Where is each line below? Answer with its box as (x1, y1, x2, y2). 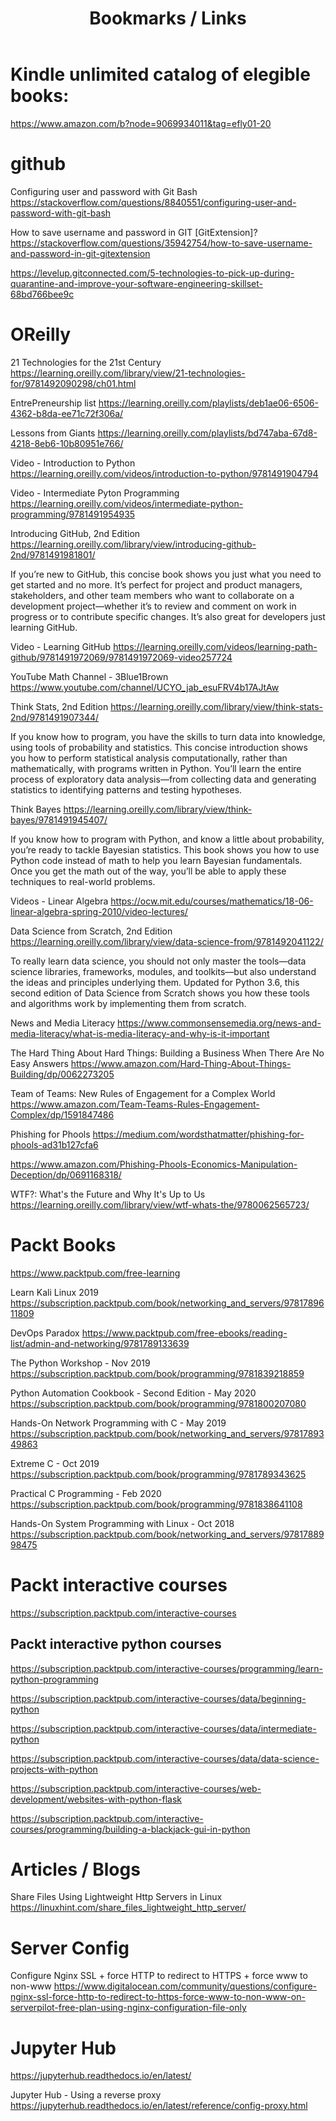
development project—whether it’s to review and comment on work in (10, 600, 297, 612)
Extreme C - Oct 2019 (10, 1457, 100, 1469)
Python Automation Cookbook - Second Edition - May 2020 (10, 1387, 257, 1399)
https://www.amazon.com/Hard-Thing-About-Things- (70, 1057, 292, 1069)
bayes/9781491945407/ (10, 813, 108, 826)
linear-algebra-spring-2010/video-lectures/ (10, 905, 188, 917)
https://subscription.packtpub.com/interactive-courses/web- (10, 1782, 262, 1794)
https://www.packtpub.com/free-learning (10, 1267, 181, 1279)
